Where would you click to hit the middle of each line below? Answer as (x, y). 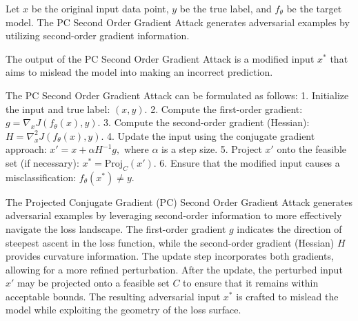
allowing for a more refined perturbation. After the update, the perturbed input (174, 269)
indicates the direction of (289, 228)
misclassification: (41, 177)
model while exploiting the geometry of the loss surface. (123, 310)
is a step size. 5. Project (212, 149)
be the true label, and (226, 8)
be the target (314, 8)
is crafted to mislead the (287, 296)
